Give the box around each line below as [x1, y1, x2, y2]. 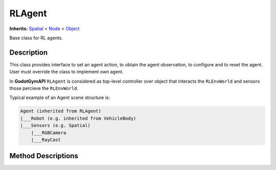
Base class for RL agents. [9, 35, 63, 41]
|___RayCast [31, 137, 61, 142]
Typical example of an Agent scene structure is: [9, 94, 110, 101]
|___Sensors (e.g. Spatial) [20, 123, 90, 129]
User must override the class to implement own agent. [9, 69, 124, 75]
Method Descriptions [9, 152, 79, 160]
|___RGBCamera [31, 130, 66, 135]
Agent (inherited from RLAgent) [20, 108, 102, 114]
